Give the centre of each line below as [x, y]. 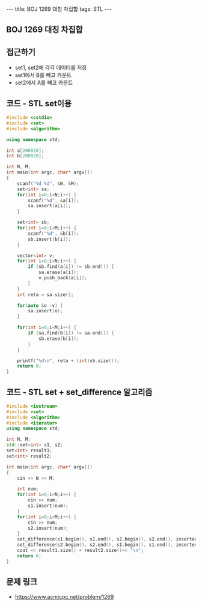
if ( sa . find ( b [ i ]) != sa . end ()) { [71, 333]
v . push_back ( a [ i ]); [63, 278]
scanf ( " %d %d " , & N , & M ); [48, 183]
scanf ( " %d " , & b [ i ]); [54, 233]
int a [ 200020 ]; [25, 150]
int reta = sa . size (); [45, 295]
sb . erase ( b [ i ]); [59, 338]
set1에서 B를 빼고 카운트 [43, 75]
